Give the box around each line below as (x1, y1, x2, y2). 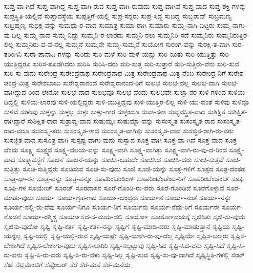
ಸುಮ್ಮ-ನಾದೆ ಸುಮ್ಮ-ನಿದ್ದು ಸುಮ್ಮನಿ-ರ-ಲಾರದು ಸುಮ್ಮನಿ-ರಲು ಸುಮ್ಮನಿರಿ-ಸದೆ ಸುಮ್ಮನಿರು (23, 29, 214, 40)
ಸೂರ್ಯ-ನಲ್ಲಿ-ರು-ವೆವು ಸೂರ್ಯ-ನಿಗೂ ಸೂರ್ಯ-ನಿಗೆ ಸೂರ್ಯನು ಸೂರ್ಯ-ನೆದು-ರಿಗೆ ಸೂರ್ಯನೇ (4, 202, 219, 212)
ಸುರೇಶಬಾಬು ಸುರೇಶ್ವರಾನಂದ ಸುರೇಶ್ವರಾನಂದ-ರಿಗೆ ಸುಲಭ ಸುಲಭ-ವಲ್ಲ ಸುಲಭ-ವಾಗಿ (31, 77, 219, 87)
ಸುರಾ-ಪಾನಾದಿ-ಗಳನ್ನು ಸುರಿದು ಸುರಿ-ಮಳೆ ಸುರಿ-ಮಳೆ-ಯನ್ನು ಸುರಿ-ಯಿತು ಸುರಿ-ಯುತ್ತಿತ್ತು (24, 48, 217, 59)
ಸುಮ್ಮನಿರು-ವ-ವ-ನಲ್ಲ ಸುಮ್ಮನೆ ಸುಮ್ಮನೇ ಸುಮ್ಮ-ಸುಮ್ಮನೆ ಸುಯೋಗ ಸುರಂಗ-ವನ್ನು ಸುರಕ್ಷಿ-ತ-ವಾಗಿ (16, 39, 230, 49)
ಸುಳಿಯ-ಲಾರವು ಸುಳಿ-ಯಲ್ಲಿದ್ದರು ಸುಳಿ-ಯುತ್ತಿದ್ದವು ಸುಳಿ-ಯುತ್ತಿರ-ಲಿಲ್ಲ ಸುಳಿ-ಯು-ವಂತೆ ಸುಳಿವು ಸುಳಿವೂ (21, 96, 249, 106)
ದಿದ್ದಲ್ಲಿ (4, 96, 19, 106)
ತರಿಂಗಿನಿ (4, 48, 22, 59)
